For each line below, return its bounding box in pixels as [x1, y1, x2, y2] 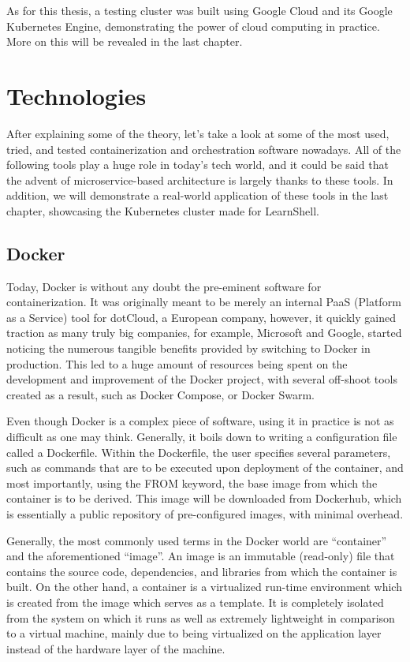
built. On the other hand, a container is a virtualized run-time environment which [6, 578, 402, 595]
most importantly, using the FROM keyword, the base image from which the [6, 474, 378, 491]
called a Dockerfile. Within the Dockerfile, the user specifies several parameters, [6, 443, 391, 460]
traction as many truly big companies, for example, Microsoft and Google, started [6, 324, 402, 341]
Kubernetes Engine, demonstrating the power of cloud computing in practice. [6, 17, 380, 34]
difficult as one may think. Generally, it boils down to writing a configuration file [6, 428, 397, 445]
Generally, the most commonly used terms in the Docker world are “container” [6, 532, 387, 548]
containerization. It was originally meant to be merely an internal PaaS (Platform [6, 294, 401, 310]
